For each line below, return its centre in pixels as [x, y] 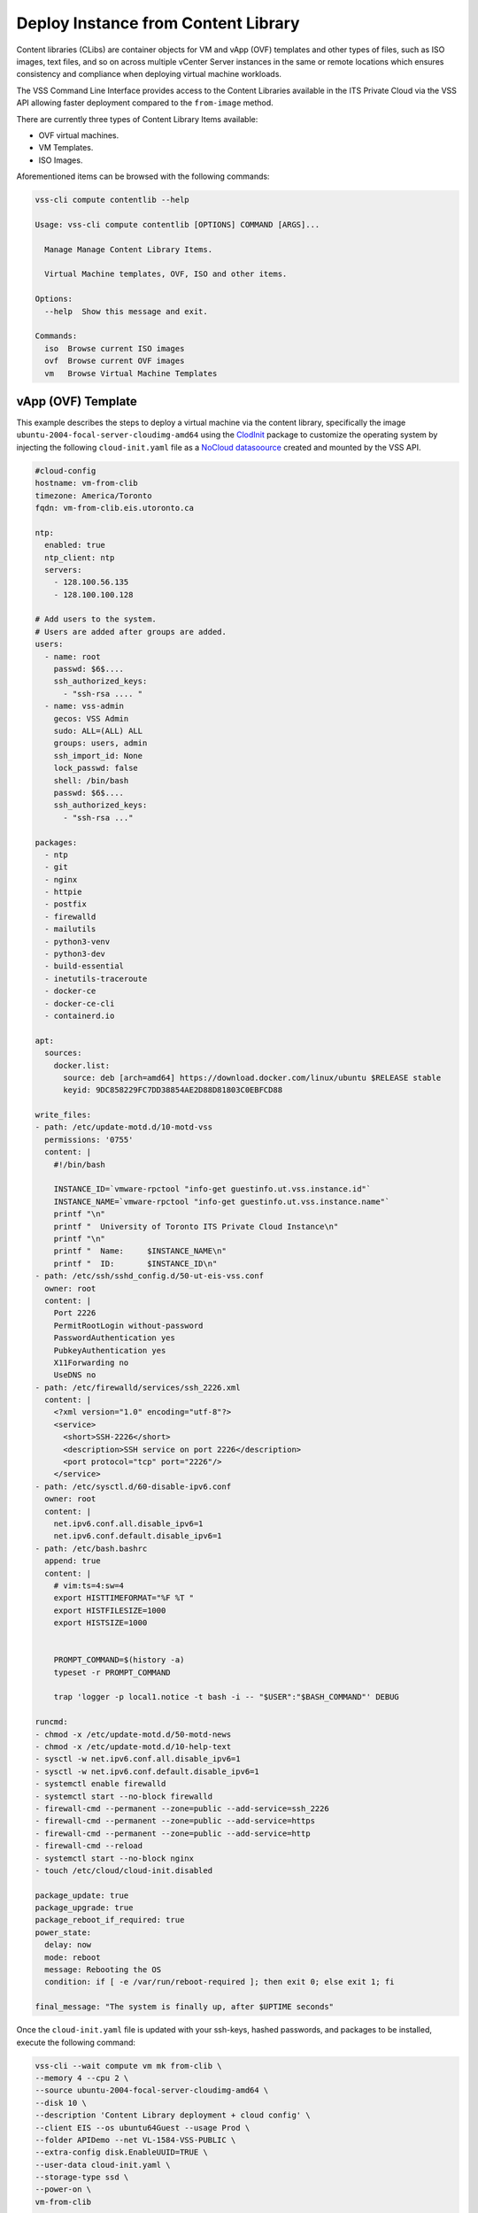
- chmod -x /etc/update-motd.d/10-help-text [133, 1747]
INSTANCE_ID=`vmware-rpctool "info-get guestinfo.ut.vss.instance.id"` [212, 1189]
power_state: [63, 1932]
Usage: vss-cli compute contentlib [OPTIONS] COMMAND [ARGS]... [177, 224]
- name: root [73, 656]
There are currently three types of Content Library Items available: [137, 119]
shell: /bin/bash [91, 780]
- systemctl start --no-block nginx [115, 1858]
